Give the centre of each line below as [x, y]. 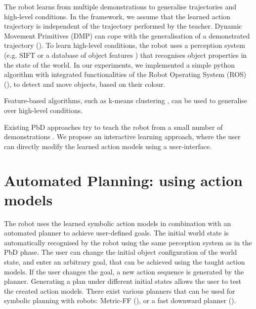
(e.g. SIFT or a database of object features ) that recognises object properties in [126, 55]
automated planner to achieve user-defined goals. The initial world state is [116, 233]
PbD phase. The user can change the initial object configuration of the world [121, 252]
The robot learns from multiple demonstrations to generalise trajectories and [120, 6]
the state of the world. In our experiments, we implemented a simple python [119, 64]
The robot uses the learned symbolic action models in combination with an [118, 223]
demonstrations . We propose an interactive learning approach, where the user [122, 136]
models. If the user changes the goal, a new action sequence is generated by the [124, 271]
